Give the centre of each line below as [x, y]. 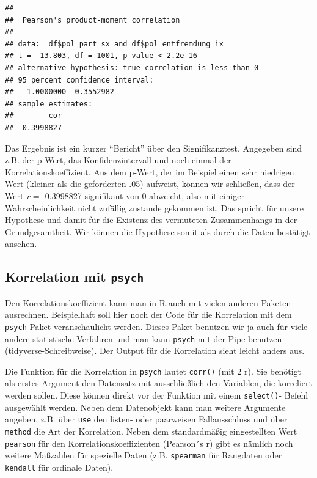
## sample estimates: [49, 104]
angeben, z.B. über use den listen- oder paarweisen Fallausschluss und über [146, 419]
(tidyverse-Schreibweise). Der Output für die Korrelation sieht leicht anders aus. [155, 351]
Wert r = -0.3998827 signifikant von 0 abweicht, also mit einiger [125, 195]
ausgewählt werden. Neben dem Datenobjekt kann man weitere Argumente [145, 407]
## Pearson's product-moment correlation [93, 20]
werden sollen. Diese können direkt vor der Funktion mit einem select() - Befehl [157, 395]
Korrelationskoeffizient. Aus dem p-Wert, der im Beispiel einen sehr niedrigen [150, 171]
